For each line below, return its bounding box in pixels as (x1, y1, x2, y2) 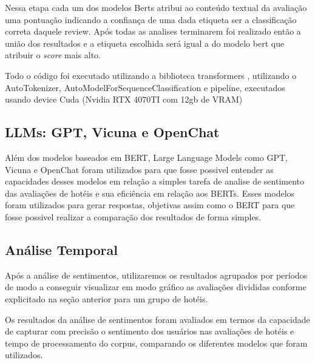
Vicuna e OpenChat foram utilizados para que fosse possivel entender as (5, 163, 274, 175)
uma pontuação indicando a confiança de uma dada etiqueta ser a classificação (5, 13, 297, 25)
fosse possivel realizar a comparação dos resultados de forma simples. (5, 210, 262, 223)
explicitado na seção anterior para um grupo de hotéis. (5, 292, 208, 305)
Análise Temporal (5, 240, 118, 259)
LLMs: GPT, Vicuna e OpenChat (5, 123, 220, 141)
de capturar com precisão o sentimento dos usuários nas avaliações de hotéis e (5, 325, 294, 338)
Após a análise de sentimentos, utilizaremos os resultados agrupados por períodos (5, 268, 308, 281)
